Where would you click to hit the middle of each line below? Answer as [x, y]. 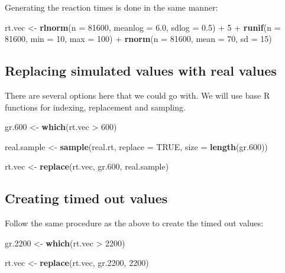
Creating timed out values [86, 198]
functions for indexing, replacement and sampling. [95, 107]
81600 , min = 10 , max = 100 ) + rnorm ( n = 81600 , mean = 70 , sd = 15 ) [138, 39]
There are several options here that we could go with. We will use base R [137, 95]
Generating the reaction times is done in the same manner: [111, 7]
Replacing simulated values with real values [141, 71]
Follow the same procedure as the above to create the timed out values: [134, 223]
